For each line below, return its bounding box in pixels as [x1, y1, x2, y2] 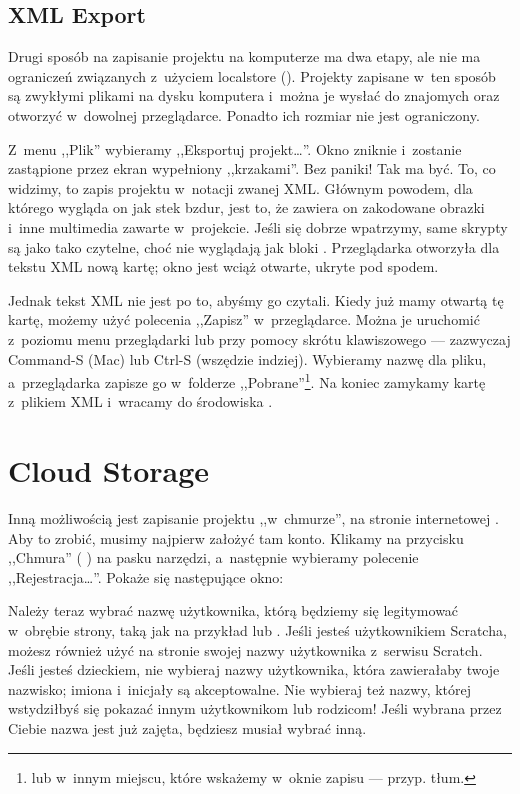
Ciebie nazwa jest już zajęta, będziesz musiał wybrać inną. [8, 718, 367, 739]
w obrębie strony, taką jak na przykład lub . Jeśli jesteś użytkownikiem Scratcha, [8, 620, 507, 641]
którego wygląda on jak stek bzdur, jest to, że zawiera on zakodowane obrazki [8, 197, 485, 218]
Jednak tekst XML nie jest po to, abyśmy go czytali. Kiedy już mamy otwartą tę [8, 289, 504, 310]
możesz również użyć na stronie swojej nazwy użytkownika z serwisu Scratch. [8, 639, 483, 660]
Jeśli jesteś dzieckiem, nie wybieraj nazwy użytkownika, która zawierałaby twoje [8, 659, 500, 680]
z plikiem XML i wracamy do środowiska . [8, 391, 273, 412]
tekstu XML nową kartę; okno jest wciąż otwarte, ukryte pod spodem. [8, 256, 439, 277]
